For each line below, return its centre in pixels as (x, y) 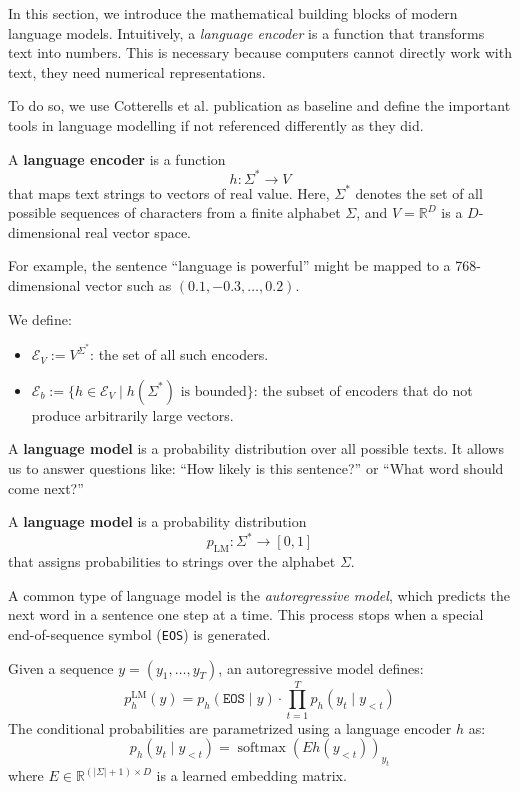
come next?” (46, 487)
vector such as (128, 285)
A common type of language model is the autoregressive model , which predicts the (259, 594)
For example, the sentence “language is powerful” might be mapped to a (229, 265)
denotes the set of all (419, 192)
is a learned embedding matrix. (251, 775)
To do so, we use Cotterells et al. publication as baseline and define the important (259, 105)
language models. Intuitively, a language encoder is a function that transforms (246, 32)
